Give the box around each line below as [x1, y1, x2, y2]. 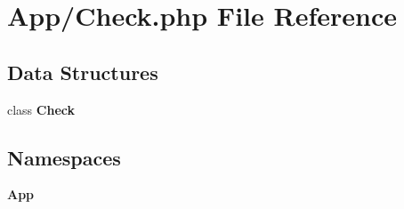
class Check [7, 100, 75, 118]
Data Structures [7, 58, 158, 85]
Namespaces [7, 143, 121, 171]
